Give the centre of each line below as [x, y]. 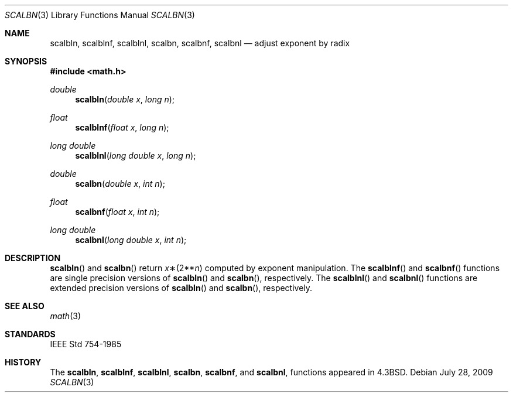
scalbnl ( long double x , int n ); [131, 240]
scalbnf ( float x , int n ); [117, 212]
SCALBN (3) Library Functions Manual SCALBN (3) [100, 15]
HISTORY [23, 362]
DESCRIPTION [33, 258]
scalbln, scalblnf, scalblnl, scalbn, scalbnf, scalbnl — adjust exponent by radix [200, 43]
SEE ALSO [25, 306]
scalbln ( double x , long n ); [125, 99]
